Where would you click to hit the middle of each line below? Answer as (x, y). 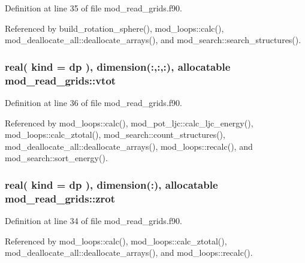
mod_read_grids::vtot (61, 80)
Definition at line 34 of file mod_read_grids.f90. (93, 221)
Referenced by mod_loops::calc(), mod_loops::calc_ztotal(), (116, 241)
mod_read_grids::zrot (60, 198)
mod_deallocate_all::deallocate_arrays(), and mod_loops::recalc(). (129, 253)
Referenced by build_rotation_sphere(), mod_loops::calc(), (114, 28)
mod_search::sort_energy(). (56, 158)
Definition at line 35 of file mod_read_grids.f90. (93, 8)
